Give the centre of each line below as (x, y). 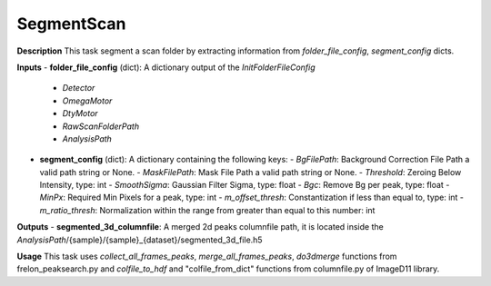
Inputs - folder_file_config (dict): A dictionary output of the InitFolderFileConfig (166, 67)
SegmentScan (71, 24)
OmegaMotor (87, 101)
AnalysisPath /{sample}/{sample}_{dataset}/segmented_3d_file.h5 (140, 240)
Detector (79, 88)
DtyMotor (80, 113)
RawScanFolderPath (101, 126)
